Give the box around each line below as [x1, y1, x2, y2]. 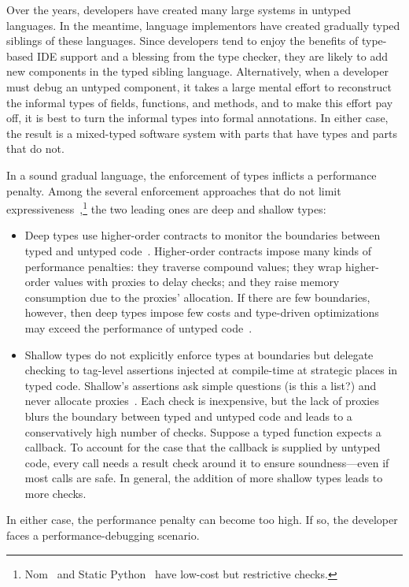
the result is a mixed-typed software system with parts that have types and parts [6, 124, 397, 141]
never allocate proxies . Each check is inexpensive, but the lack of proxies [24, 392, 379, 409]
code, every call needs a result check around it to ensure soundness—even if [24, 454, 389, 470]
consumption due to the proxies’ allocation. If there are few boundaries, [24, 288, 370, 305]
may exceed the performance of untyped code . [24, 319, 252, 336]
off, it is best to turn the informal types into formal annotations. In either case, [6, 110, 389, 126]
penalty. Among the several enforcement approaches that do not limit [6, 182, 341, 199]
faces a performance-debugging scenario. [6, 527, 200, 544]
